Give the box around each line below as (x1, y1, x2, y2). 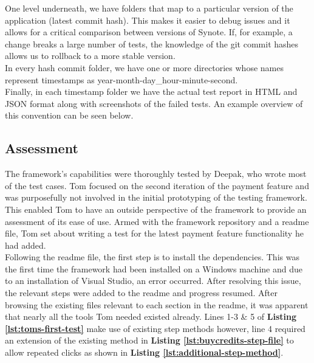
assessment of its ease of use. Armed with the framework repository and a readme (5, 215, 309, 227)
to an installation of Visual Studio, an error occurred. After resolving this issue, (5, 274, 301, 287)
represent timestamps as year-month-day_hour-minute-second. (5, 73, 238, 86)
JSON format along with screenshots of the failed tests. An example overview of (5, 97, 303, 109)
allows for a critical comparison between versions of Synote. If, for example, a (5, 26, 293, 38)
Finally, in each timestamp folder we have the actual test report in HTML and (5, 85, 298, 98)
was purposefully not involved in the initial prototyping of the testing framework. (5, 191, 307, 204)
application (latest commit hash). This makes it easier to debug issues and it (5, 13, 290, 26)
